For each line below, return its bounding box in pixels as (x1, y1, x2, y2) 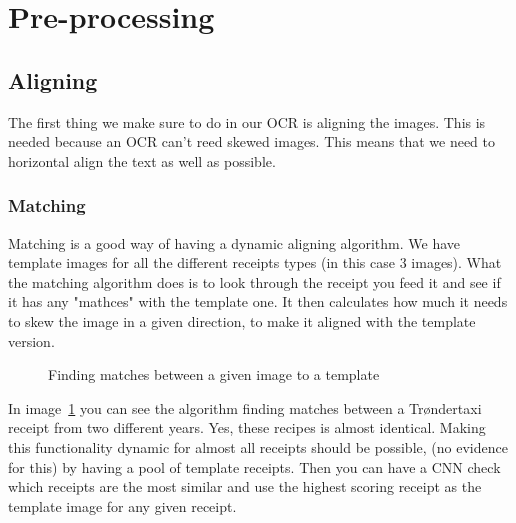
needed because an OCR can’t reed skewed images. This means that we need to (8, 131, 496, 152)
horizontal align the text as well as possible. (8, 150, 276, 171)
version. (8, 330, 55, 351)
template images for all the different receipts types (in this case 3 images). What (8, 252, 502, 273)
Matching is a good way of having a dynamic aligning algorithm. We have (8, 232, 461, 253)
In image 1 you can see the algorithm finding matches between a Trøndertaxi (8, 397, 482, 418)
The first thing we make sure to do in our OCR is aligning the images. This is (8, 111, 486, 132)
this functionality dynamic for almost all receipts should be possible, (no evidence (8, 436, 508, 457)
